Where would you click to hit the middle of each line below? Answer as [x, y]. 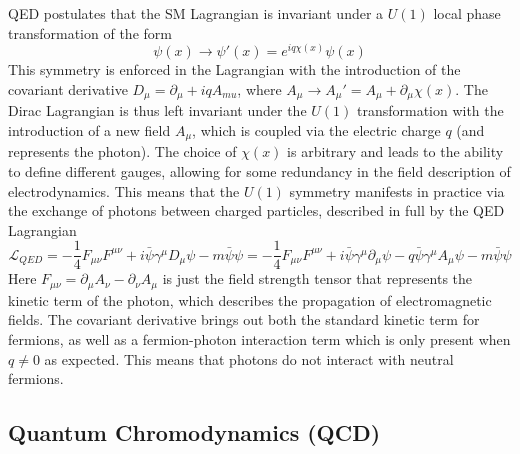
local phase [467, 13]
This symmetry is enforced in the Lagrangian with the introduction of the [234, 69]
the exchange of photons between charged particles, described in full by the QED [256, 210]
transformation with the [430, 110]
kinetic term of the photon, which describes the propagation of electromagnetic [250, 299]
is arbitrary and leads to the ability [395, 151]
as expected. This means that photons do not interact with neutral [249, 358]
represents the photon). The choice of [122, 151]
